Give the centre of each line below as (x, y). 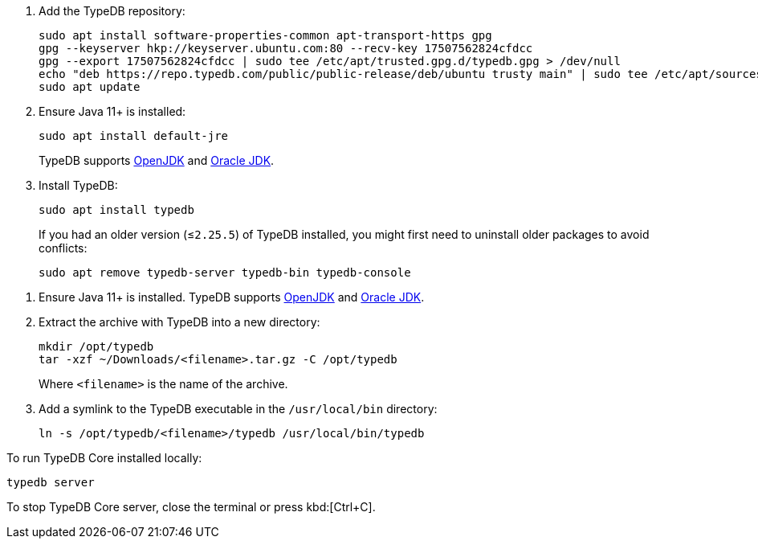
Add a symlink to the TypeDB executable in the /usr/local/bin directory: (238, 409)
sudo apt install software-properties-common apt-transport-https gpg (265, 35)
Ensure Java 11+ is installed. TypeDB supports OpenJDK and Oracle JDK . (232, 297)
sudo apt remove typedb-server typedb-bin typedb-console (225, 272)
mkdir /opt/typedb (96, 346)
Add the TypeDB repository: (112, 11)
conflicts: (63, 248)
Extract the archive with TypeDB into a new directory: (179, 322)
